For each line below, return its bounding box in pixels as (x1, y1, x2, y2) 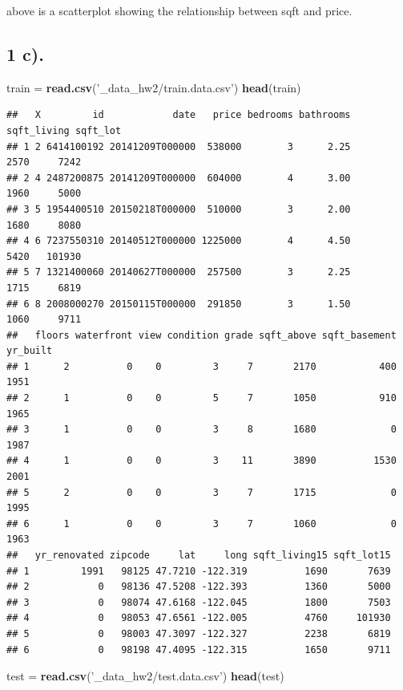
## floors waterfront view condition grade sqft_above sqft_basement (6, 329, 397, 341)
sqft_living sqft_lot (6, 124, 122, 136)
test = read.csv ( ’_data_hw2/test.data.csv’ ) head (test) (6, 668, 284, 684)
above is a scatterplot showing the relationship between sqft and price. (6, 2, 353, 18)
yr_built (6, 345, 53, 357)
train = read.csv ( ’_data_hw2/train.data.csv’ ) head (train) (6, 79, 301, 95)
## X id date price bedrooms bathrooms (6, 109, 351, 121)
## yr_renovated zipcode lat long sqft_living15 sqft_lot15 (6, 550, 391, 562)
